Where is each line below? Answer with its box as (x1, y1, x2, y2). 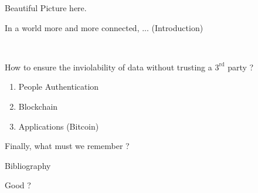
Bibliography (5, 159, 51, 171)
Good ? (5, 179, 31, 191)
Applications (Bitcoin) (18, 120, 99, 132)
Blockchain (18, 100, 58, 112)
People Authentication (18, 80, 99, 93)
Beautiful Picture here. (5, 2, 87, 13)
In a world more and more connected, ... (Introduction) (5, 21, 203, 33)
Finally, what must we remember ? (5, 140, 130, 152)
